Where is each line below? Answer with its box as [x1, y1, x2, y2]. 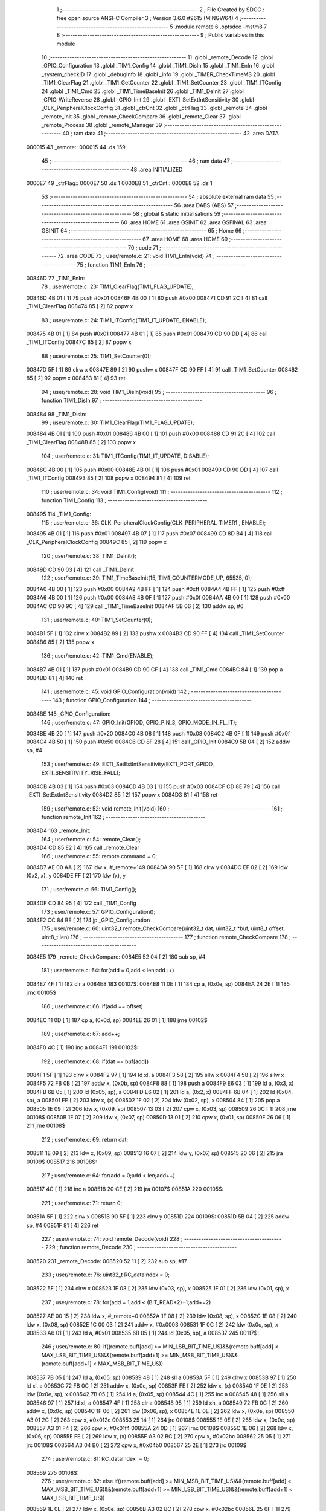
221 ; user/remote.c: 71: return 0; [41, 1199, 123, 1206]
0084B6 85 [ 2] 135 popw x [26, 638, 95, 645]
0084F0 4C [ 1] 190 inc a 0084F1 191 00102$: [26, 1044, 139, 1051]
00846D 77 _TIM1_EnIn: [26, 274, 85, 282]
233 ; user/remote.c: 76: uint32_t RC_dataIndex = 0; [41, 1271, 170, 1278]
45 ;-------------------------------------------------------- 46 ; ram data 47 [41, 157, 231, 164]
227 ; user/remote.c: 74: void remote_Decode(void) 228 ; [41, 1235, 183, 1242]
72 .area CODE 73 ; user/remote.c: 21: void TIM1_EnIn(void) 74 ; [57, 253, 216, 260]
